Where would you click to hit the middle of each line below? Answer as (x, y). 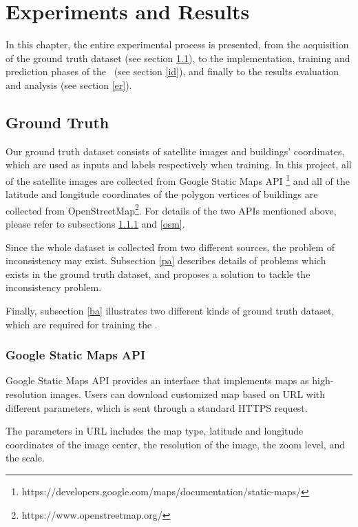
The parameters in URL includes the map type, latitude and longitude (155, 431)
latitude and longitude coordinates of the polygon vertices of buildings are (162, 194)
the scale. (25, 458)
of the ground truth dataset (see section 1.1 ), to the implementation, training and (178, 58)
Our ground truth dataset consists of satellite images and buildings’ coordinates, (175, 151)
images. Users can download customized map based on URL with (188, 394)
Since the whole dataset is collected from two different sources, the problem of (170, 247)
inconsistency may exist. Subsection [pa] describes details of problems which (166, 260)
